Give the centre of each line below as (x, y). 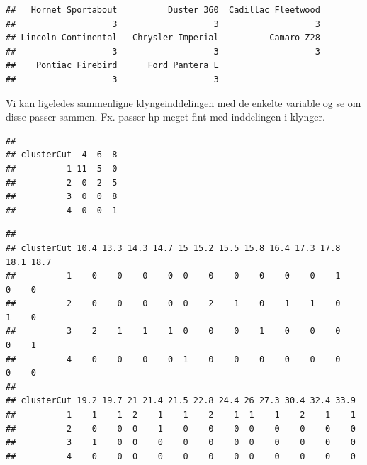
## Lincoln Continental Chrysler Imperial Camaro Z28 (163, 38)
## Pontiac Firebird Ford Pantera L (112, 66)
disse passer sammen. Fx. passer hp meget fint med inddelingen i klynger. (165, 117)
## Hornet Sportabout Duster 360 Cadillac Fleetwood (163, 10)
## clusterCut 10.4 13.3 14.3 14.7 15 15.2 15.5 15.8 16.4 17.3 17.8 (173, 248)
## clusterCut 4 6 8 (62, 155)
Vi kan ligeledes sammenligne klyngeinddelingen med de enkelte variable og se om (183, 102)
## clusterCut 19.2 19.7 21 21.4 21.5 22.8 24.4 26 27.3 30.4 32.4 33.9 (181, 401)
